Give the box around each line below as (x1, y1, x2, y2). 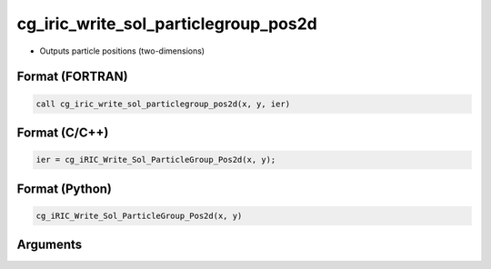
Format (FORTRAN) (16, 69, 128, 85)
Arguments (16, 237, 83, 253)
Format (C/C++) (16, 125, 109, 140)
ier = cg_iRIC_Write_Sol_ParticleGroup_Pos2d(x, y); (35, 154, 276, 165)
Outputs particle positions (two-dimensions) (39, 45, 205, 56)
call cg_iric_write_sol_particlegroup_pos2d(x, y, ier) (35, 98, 291, 109)
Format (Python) (16, 181, 113, 196)
